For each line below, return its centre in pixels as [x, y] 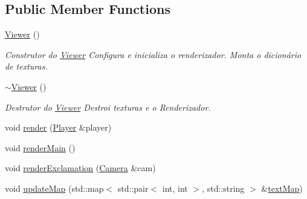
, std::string [223, 188]
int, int [175, 188]
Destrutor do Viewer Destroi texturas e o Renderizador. [108, 107]
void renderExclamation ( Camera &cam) [80, 168]
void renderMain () [40, 147]
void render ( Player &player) [58, 127]
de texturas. [26, 66]
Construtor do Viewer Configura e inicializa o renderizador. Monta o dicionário [153, 54]
